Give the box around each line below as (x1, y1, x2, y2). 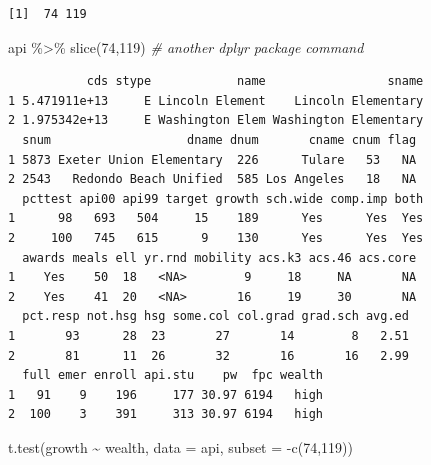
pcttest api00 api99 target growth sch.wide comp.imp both (22, 191, 424, 206)
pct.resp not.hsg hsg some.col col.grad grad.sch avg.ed (22, 309, 409, 324)
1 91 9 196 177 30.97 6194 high (8, 387, 323, 402)
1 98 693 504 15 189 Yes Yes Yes (8, 211, 424, 226)
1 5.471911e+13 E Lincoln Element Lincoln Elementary (8, 93, 424, 108)
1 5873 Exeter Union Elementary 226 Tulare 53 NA (8, 152, 417, 167)
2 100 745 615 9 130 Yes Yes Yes (8, 230, 424, 245)
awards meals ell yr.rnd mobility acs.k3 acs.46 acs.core (22, 250, 417, 265)
